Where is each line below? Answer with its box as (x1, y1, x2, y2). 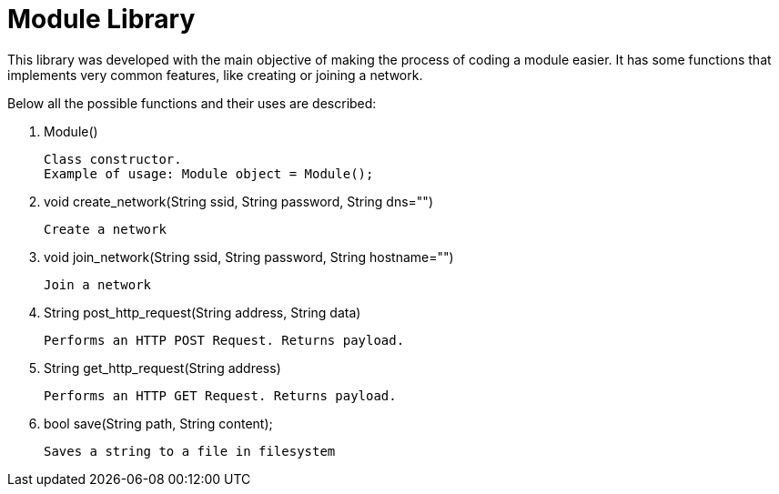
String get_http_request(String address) (44, 359, 281, 376)
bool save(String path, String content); (44, 415, 273, 431)
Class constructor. (44, 151, 182, 166)
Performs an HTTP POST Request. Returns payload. (44, 332, 405, 348)
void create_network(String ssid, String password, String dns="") (44, 193, 433, 209)
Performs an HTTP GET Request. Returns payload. (44, 388, 397, 403)
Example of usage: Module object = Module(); (44, 166, 374, 181)
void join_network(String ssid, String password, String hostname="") (44, 248, 454, 265)
